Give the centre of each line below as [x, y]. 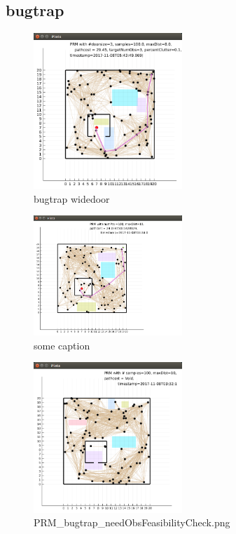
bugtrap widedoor [72, 198]
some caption [62, 345]
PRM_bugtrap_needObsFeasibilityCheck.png [132, 522]
